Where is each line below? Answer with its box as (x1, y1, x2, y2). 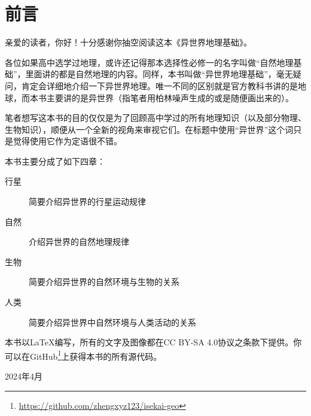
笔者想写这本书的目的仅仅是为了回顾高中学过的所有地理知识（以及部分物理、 (5, 111, 306, 124)
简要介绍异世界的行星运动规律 (29, 195, 146, 208)
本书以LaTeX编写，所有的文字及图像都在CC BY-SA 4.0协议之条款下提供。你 (5, 336, 302, 348)
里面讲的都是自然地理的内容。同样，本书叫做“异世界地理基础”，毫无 (25, 68, 293, 80)
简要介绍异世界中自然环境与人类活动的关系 (29, 315, 196, 328)
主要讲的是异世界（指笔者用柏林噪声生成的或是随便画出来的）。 (46, 91, 294, 104)
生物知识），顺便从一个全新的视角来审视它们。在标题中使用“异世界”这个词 (5, 123, 294, 135)
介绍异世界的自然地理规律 (29, 235, 129, 248)
